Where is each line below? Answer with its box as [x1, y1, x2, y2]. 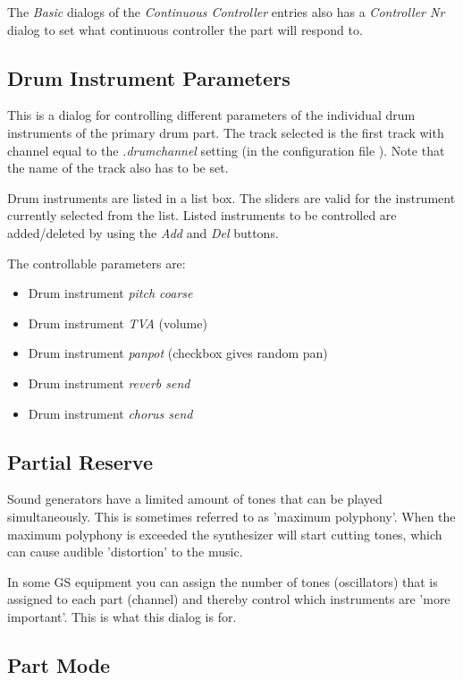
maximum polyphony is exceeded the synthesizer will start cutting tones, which [7, 524, 442, 543]
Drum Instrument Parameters [7, 64, 290, 91]
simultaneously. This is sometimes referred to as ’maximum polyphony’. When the [7, 506, 456, 525]
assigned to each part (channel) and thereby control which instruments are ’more [7, 590, 450, 608]
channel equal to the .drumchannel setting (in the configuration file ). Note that [7, 140, 445, 159]
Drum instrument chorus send [28, 404, 193, 422]
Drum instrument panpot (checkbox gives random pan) [28, 344, 328, 362]
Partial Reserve [7, 447, 153, 475]
